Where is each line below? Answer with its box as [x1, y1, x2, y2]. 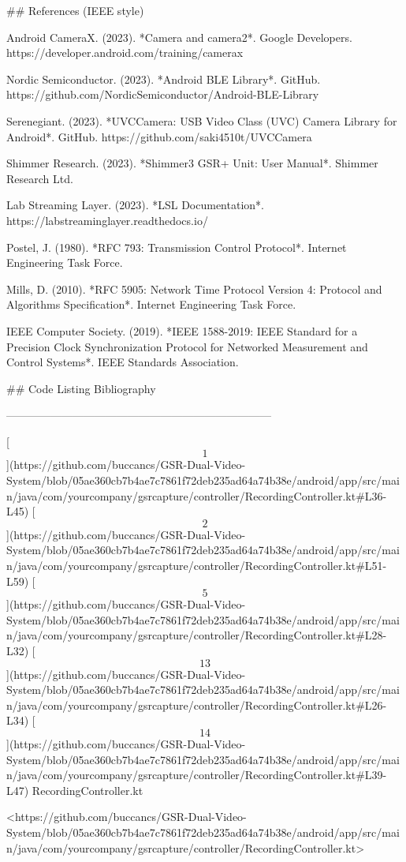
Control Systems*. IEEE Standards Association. [6, 354, 239, 370]
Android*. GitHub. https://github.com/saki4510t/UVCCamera [6, 128, 312, 144]
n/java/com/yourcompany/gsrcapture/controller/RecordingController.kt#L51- [6, 557, 387, 574]
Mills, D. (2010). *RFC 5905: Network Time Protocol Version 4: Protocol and [6, 280, 382, 297]
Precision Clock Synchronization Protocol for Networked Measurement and [6, 338, 368, 354]
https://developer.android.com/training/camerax [6, 44, 244, 61]
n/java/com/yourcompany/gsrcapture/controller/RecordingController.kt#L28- [6, 627, 387, 643]
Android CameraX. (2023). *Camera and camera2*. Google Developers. [6, 28, 352, 45]
